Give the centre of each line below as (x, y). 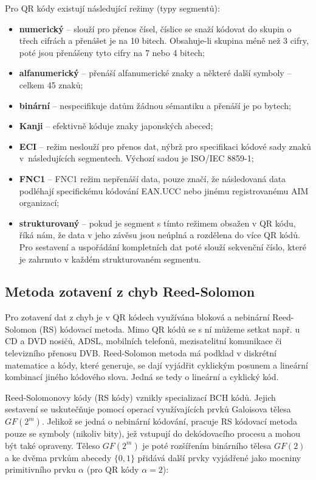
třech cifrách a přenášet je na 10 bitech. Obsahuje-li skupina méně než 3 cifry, (164, 41)
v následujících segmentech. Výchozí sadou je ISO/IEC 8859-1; (136, 158)
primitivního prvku (40, 469)
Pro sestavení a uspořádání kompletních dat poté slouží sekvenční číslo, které (163, 246)
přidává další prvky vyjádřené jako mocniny (219, 457)
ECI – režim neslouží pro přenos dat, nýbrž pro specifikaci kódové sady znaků (165, 146)
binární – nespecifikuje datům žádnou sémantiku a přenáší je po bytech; (155, 105)
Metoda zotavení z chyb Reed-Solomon (130, 291)
